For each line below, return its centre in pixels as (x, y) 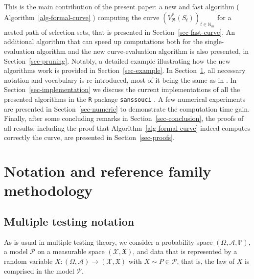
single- (214, 41)
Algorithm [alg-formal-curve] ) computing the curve (82, 17)
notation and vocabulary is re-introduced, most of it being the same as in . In (120, 80)
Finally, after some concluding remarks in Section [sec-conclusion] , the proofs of (124, 118)
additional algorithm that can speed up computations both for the (103, 41)
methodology (48, 190)
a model (16, 251)
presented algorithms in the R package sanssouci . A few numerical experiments (125, 99)
